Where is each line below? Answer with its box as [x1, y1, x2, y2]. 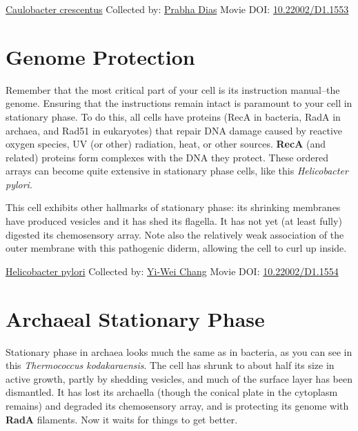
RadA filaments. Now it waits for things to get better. [6, 412, 238, 426]
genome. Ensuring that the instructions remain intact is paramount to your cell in [6, 96, 352, 110]
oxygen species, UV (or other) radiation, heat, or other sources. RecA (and [6, 137, 326, 151]
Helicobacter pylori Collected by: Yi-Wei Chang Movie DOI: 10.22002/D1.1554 [6, 263, 339, 278]
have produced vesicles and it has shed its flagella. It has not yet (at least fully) [6, 214, 342, 228]
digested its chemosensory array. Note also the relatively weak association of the [6, 227, 344, 241]
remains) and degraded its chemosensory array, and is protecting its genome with [6, 398, 349, 412]
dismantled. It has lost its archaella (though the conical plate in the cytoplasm [6, 385, 338, 399]
